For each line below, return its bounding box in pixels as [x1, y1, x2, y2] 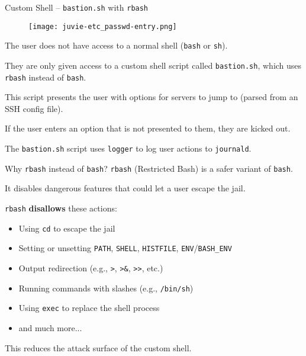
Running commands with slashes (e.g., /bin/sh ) [18, 281, 194, 294]
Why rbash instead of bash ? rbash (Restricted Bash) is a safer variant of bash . [5, 162, 293, 174]
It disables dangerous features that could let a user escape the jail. [5, 182, 246, 194]
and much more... [18, 321, 82, 333]
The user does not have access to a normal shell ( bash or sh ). [5, 39, 228, 52]
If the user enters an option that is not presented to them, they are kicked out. [5, 122, 291, 134]
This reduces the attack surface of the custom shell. [5, 341, 192, 354]
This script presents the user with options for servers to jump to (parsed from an [5, 91, 298, 103]
